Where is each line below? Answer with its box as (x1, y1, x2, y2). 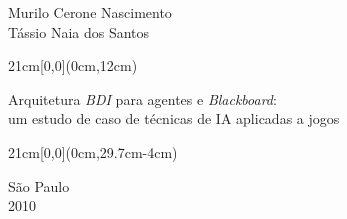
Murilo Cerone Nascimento (8, 2, 172, 22)
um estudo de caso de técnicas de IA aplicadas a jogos (8, 108, 340, 129)
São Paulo (8, 175, 70, 196)
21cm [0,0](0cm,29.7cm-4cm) (8, 141, 178, 162)
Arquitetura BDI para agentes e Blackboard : (8, 88, 277, 109)
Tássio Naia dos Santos (8, 21, 150, 42)
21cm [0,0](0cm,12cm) (8, 55, 138, 76)
